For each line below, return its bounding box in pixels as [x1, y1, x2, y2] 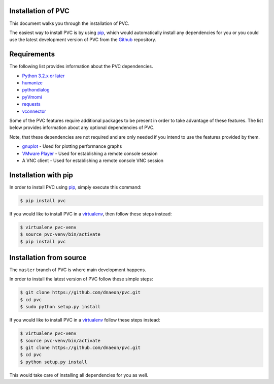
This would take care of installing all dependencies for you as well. [9, 372, 149, 378]
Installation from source [9, 253, 87, 262]
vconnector [22, 108, 46, 114]
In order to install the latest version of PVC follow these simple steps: [9, 276, 153, 282]
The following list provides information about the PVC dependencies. [9, 63, 153, 70]
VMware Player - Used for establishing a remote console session [22, 150, 158, 156]
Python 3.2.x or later [22, 73, 65, 79]
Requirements [9, 50, 55, 58]
